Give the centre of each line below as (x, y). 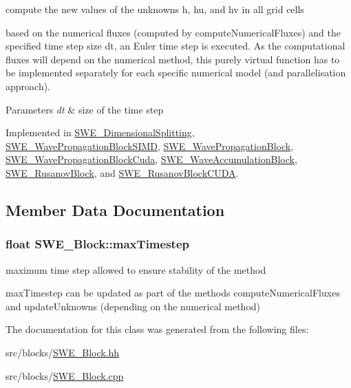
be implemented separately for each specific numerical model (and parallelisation (176, 73)
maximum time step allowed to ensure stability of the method (136, 269)
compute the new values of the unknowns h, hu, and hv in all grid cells (155, 9)
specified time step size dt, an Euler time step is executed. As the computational (175, 46)
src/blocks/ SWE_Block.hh (63, 352)
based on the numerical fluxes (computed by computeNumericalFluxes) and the (173, 32)
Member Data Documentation (115, 209)
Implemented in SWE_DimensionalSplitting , (100, 132)
